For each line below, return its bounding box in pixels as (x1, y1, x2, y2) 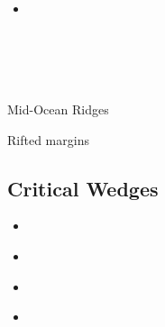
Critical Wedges (7, 174, 159, 202)
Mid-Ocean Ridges (7, 99, 109, 118)
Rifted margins (7, 130, 89, 149)
